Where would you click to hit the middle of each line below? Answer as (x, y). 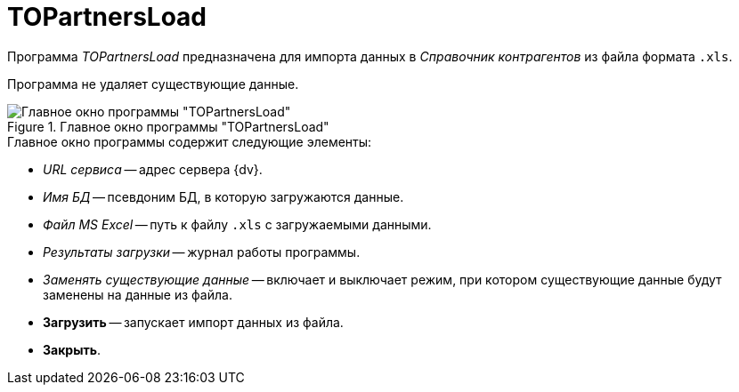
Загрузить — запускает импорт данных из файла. (193, 322)
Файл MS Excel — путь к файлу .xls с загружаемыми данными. (237, 224)
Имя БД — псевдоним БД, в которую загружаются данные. (223, 196)
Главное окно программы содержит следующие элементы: (190, 141)
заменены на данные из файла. (138, 294)
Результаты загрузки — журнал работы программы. (202, 252)
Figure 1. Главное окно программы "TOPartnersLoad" (168, 126)
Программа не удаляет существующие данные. (153, 84)
